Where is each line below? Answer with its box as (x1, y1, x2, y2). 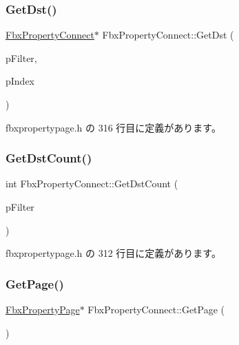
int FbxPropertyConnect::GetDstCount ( (6, 176, 178, 191)
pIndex (6, 74, 35, 88)
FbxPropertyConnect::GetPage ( (87, 302, 225, 316)
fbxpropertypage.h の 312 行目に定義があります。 (6, 246, 221, 260)
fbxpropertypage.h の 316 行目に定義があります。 (6, 120, 221, 134)
